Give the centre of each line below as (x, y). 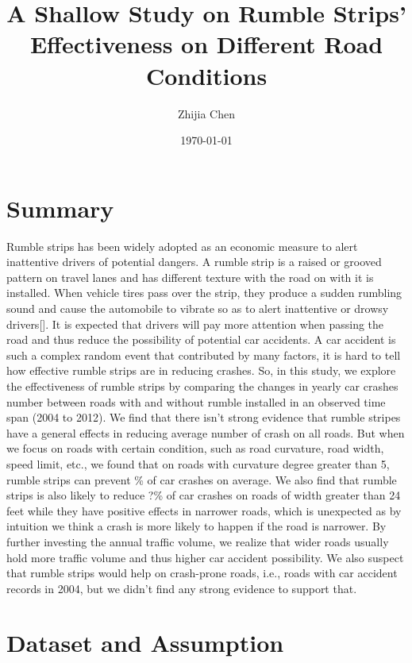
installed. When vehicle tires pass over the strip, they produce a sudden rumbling (204, 293)
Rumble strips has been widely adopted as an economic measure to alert (182, 246)
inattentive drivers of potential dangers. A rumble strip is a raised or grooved (194, 262)
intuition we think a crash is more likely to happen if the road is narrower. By (196, 526)
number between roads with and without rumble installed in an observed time (196, 401)
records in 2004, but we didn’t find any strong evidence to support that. (182, 588)
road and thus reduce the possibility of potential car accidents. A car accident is (201, 339)
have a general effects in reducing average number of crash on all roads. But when (206, 432)
